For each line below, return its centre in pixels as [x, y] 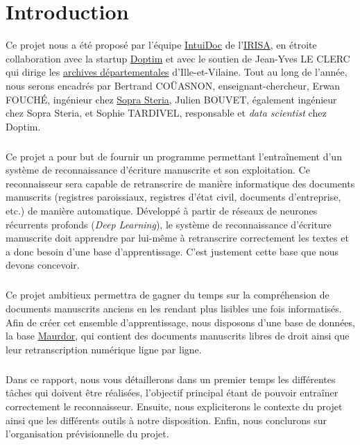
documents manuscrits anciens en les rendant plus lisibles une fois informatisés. [174, 308]
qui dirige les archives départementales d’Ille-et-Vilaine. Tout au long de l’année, [177, 72]
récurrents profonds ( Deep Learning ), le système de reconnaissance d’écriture [169, 224]
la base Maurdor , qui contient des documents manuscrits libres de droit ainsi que [178, 336]
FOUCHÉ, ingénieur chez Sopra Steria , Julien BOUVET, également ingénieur [171, 99]
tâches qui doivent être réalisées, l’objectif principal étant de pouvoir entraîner [172, 393]
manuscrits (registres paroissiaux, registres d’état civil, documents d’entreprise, [173, 197]
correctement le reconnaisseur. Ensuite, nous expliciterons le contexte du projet [174, 406]
